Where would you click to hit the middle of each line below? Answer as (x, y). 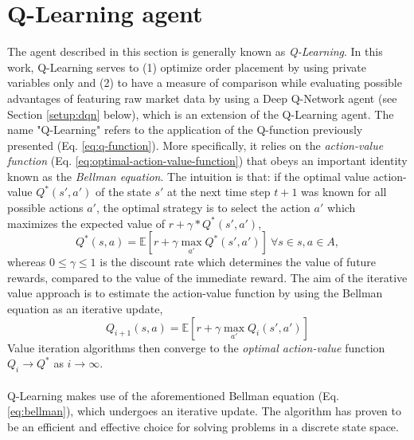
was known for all (344, 192)
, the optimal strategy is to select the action (203, 208)
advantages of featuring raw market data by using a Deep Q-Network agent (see (202, 98)
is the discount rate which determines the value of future (238, 262)
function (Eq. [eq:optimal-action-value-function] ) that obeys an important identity (207, 161)
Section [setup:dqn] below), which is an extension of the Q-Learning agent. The (201, 114)
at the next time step (219, 192)
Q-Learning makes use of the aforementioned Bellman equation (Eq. (173, 395)
